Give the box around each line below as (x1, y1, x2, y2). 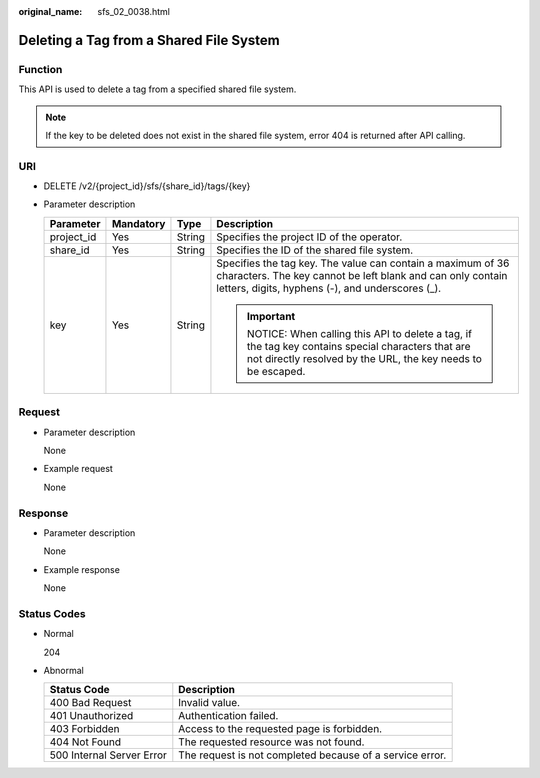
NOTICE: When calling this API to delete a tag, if (246, 326, 472, 340)
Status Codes (18, 606, 86, 620)
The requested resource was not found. (178, 735, 365, 749)
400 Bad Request (49, 696, 132, 710)
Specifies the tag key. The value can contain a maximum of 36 (216, 256, 510, 270)
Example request (43, 463, 114, 475)
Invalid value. (178, 696, 240, 710)
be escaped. (246, 364, 306, 378)
